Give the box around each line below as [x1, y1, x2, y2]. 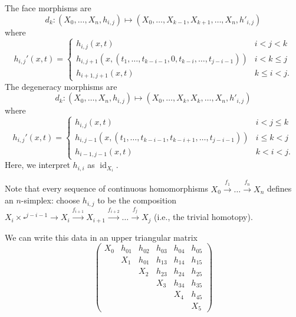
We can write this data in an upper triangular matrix [5, 231, 198, 243]
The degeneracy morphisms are [5, 80, 117, 92]
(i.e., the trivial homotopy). [154, 211, 253, 223]
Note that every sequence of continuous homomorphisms [5, 182, 208, 195]
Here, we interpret [5, 158, 70, 171]
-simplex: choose [21, 194, 80, 206]
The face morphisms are [5, 2, 91, 14]
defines [267, 182, 292, 195]
